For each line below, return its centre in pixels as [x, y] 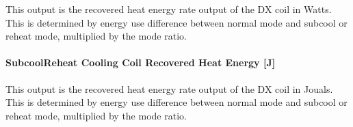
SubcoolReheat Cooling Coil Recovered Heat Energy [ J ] [141, 62]
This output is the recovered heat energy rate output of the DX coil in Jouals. [169, 88]
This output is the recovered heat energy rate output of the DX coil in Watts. [169, 9]
